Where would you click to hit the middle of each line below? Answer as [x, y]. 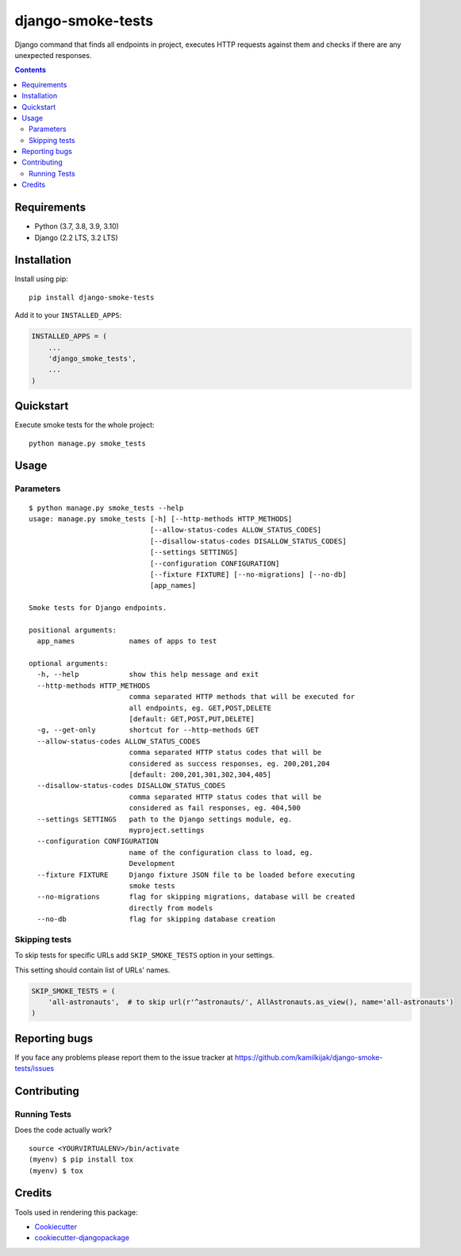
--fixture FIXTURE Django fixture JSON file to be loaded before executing [196, 875]
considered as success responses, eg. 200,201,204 [229, 763]
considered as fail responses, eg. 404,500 [215, 808]
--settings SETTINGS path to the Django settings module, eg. [165, 819]
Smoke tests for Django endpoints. [98, 608]
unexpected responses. [53, 55]
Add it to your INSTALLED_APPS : [68, 315]
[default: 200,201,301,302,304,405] [200, 775]
